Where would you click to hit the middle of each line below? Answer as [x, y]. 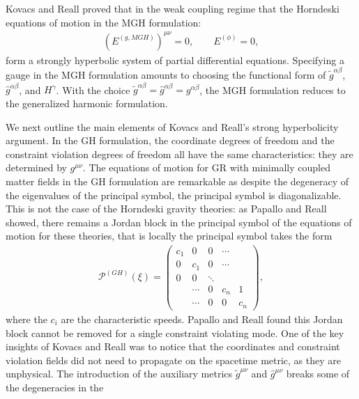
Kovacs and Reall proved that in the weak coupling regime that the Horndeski [173, 8]
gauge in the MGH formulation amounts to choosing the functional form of [166, 75]
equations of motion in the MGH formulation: [104, 22]
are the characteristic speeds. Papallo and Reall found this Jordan [202, 319]
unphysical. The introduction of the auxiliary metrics [119, 374]
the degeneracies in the [55, 387]
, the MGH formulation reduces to [273, 89]
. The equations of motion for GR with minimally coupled [206, 167]
